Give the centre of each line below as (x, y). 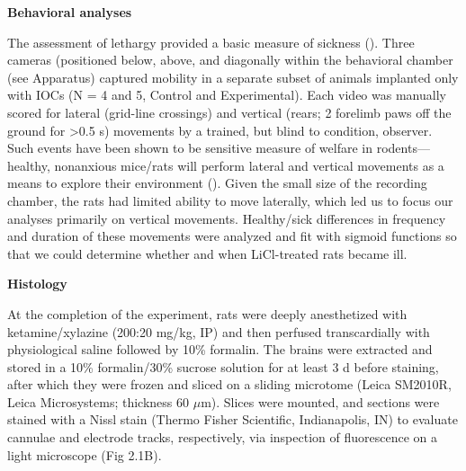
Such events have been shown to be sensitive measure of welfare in (190, 148)
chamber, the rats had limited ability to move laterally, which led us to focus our (230, 200)
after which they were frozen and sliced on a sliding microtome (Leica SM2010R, (229, 384)
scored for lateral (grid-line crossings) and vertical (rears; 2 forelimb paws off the (229, 112)
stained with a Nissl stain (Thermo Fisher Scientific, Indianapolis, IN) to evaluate (233, 419)
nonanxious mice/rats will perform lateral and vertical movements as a (249, 165)
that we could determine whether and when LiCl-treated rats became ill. (207, 253)
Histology (37, 284)
